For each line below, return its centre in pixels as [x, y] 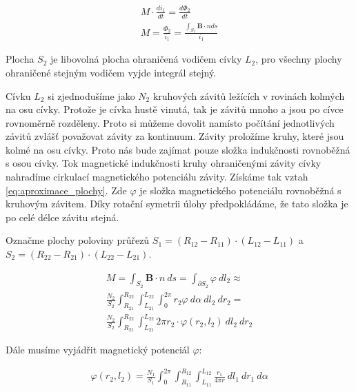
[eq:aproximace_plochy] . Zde [66, 190]
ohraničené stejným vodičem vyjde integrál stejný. [111, 72]
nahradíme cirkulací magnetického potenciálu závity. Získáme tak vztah [157, 177]
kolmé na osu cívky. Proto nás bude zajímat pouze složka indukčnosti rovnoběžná [178, 149]
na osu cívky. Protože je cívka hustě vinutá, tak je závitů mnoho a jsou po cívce [175, 109]
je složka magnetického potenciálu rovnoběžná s [240, 190]
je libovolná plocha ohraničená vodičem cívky [146, 59]
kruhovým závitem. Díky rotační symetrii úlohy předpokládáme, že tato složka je [177, 204]
